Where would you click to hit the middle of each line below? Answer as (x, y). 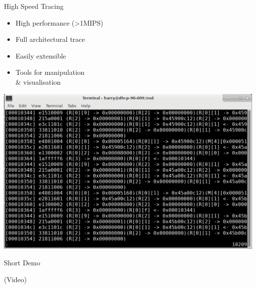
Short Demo (22, 262)
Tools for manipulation (50, 72)
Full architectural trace (50, 39)
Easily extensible (41, 55)
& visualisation (38, 81)
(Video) (16, 279)
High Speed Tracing (34, 6)
